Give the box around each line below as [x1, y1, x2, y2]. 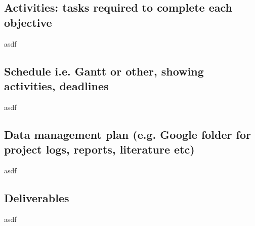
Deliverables [4, 190, 69, 205]
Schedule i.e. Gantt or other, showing [4, 63, 204, 79]
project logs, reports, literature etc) [4, 141, 195, 157]
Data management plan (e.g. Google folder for [4, 126, 251, 142]
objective [4, 14, 52, 30]
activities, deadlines [4, 78, 109, 93]
